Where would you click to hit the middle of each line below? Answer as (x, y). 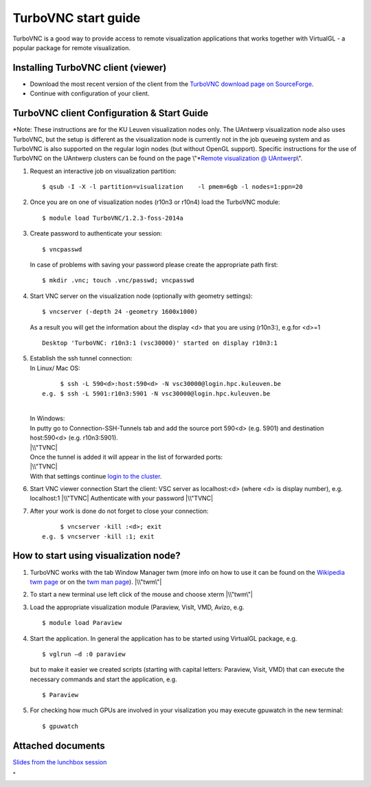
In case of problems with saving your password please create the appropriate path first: (154, 265)
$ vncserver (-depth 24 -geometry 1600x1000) (120, 312)
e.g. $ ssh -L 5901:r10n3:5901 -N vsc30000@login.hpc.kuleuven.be (156, 393)
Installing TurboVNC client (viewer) (90, 68)
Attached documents (59, 745)
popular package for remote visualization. (71, 47)
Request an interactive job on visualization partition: (103, 171)
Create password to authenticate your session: (96, 233)
